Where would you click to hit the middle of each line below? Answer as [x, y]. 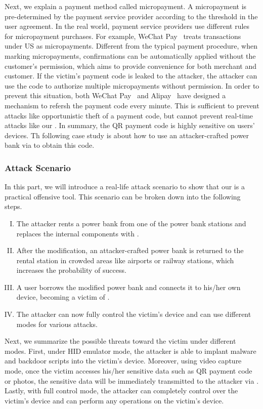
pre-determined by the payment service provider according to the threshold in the [131, 16]
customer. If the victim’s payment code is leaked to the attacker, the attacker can [131, 76]
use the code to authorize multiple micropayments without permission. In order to [132, 85]
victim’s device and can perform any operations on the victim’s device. [114, 400]
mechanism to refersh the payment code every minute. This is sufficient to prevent [132, 105]
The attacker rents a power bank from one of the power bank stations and [131, 223]
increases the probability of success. [71, 270]
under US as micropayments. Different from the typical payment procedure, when [131, 46]
